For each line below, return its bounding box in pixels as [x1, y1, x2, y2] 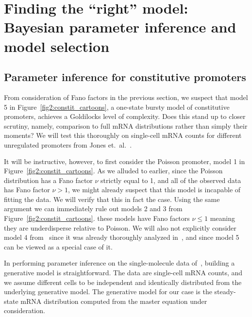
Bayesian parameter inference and [4, 17, 236, 37]
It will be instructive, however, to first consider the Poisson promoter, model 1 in [4, 156, 245, 166]
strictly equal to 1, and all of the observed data [101, 175, 241, 185]
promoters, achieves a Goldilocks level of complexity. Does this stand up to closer [4, 111, 246, 121]
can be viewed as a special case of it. [4, 241, 113, 251]
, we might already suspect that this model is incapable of [68, 184, 241, 195]
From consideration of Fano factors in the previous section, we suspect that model [4, 92, 248, 102]
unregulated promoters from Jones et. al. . [4, 139, 132, 150]
